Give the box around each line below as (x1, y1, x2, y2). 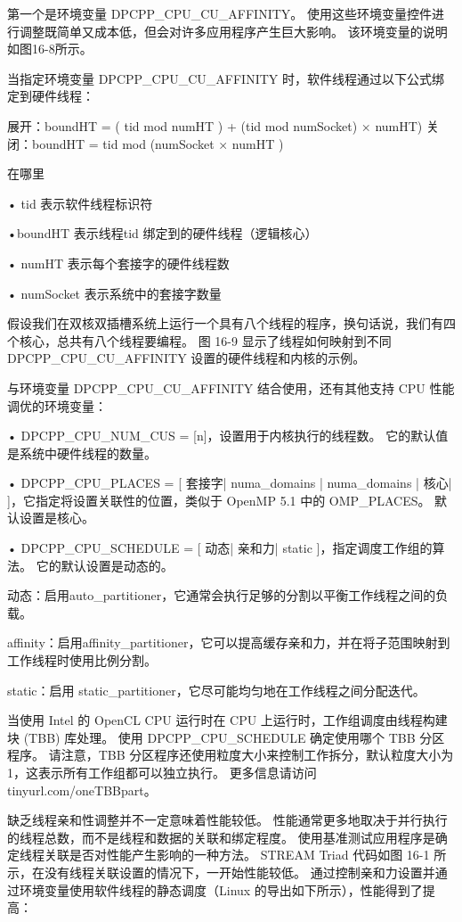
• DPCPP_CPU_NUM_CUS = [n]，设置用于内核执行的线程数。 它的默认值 (7, 426, 449, 445)
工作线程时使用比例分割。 (7, 651, 157, 670)
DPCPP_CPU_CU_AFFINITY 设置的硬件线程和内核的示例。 (7, 349, 366, 367)
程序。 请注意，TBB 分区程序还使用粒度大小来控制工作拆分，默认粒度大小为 (7, 745, 454, 764)
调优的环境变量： (7, 396, 107, 415)
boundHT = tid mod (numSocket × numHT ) (31, 134, 284, 152)
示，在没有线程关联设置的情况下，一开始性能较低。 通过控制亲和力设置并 (7, 862, 435, 881)
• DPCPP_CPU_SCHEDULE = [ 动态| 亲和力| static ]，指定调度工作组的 (7, 539, 433, 557)
